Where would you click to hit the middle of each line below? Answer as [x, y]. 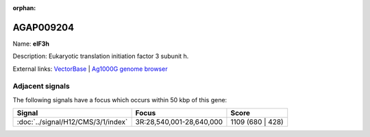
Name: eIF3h [31, 44]
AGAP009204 [44, 27]
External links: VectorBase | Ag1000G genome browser [90, 69]
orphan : [24, 8]
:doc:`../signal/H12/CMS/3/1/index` [72, 122]
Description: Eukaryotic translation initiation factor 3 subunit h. [101, 56]
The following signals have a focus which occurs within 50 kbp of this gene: [120, 100]
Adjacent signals [41, 87]
